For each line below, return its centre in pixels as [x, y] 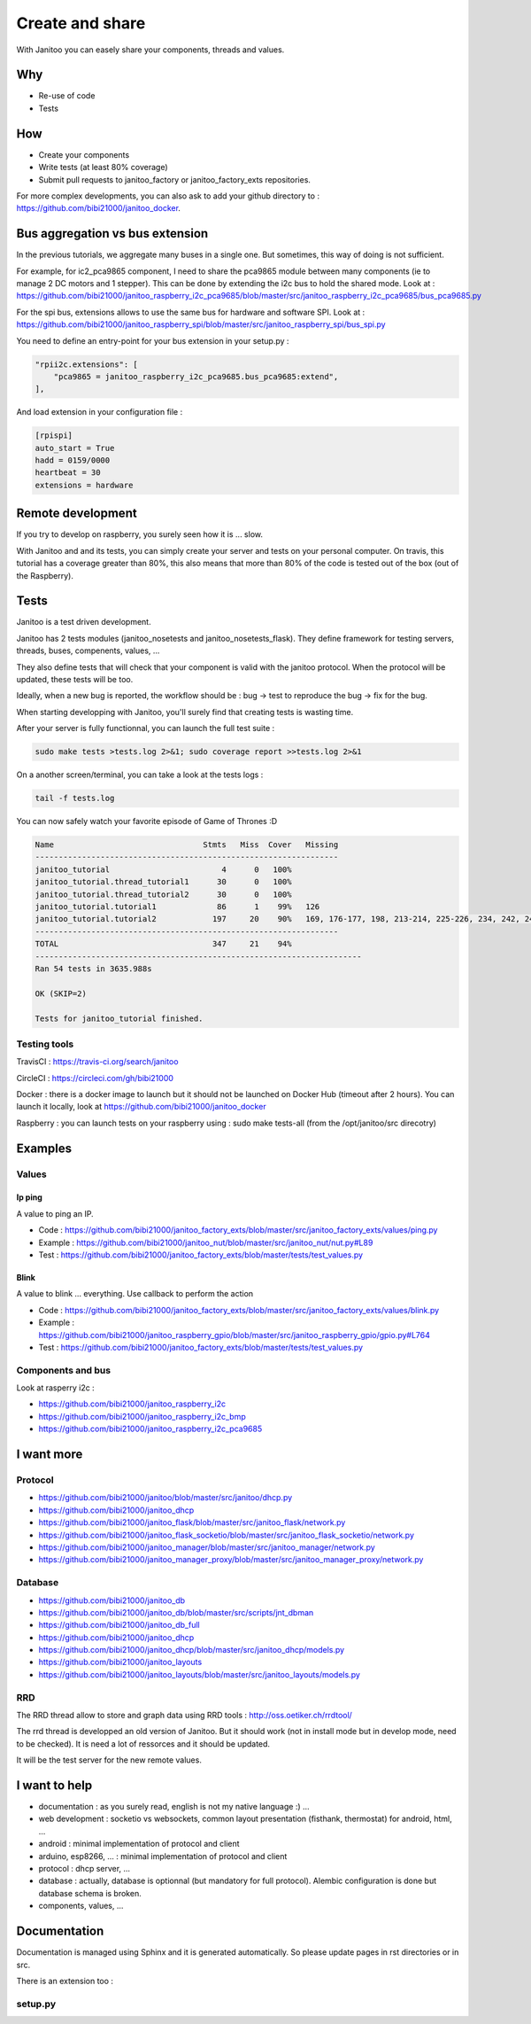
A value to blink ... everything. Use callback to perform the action [135, 1294]
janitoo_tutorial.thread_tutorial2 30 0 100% [163, 894]
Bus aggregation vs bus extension [112, 234]
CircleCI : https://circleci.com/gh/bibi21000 [95, 1078]
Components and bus [63, 1370]
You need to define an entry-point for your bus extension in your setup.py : [153, 340]
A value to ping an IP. [55, 1213]
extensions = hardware [84, 485]
